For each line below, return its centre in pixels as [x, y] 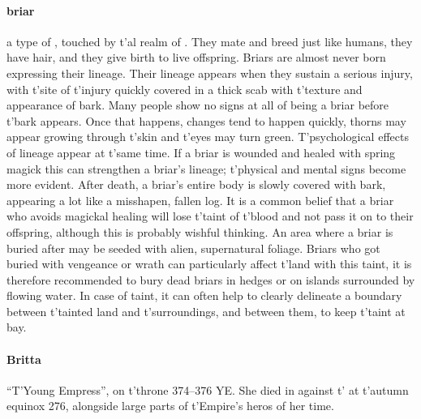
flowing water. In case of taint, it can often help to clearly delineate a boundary [204, 295]
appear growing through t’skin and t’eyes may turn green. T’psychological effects [208, 137]
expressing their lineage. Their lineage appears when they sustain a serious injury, [210, 73]
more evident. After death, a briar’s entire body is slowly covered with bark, [196, 184]
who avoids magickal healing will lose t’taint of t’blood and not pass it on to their [210, 216]
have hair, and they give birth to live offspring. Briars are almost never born [196, 57]
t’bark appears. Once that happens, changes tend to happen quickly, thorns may [206, 120]
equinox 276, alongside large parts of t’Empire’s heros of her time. [170, 406]
